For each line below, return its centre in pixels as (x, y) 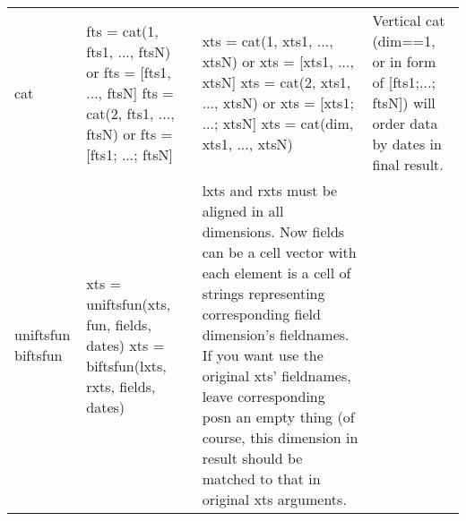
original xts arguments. (274, 499)
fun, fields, (119, 324)
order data (405, 123)
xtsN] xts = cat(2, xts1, (276, 82)
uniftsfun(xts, (129, 303)
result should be (252, 458)
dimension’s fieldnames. (276, 334)
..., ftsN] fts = (130, 92)
